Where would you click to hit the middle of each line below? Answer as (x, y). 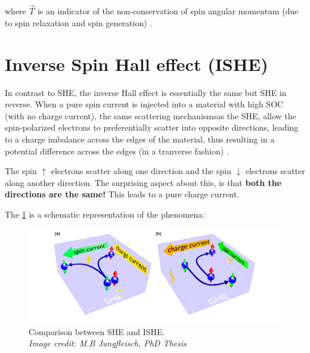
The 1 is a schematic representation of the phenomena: (105, 214)
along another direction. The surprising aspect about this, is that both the (143, 182)
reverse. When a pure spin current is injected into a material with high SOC (144, 104)
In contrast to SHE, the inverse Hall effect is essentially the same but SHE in (146, 92)
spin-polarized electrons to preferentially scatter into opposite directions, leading (152, 127)
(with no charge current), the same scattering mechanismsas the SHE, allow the (151, 115)
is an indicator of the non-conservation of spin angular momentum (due (168, 11)
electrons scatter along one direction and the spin (141, 171)
